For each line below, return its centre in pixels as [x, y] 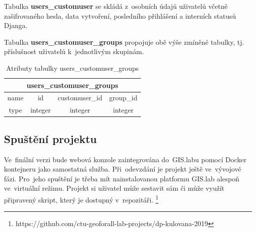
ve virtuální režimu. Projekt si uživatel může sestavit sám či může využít [114, 188]
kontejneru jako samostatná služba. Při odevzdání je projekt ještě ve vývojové [123, 169]
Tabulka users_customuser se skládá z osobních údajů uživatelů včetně [116, 6]
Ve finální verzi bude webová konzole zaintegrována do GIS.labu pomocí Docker [125, 159]
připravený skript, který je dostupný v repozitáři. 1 [81, 199]
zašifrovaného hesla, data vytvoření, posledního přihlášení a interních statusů [120, 15]
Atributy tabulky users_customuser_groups [72, 68]
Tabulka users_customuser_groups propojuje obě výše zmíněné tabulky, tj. [124, 42]
